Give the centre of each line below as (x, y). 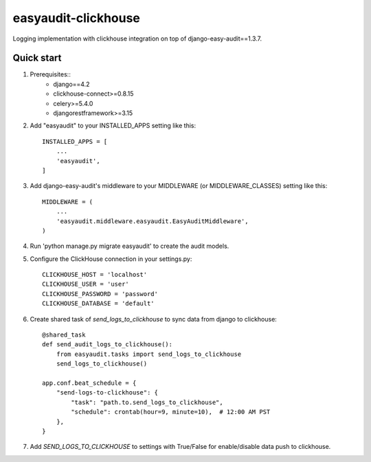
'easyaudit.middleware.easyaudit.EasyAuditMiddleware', (152, 221)
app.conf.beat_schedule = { (89, 383)
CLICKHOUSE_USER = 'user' (86, 284)
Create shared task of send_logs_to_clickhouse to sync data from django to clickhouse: (154, 319)
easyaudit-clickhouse (77, 18)
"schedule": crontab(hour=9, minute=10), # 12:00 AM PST (171, 412)
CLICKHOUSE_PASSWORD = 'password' (100, 294)
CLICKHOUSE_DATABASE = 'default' (98, 304)
